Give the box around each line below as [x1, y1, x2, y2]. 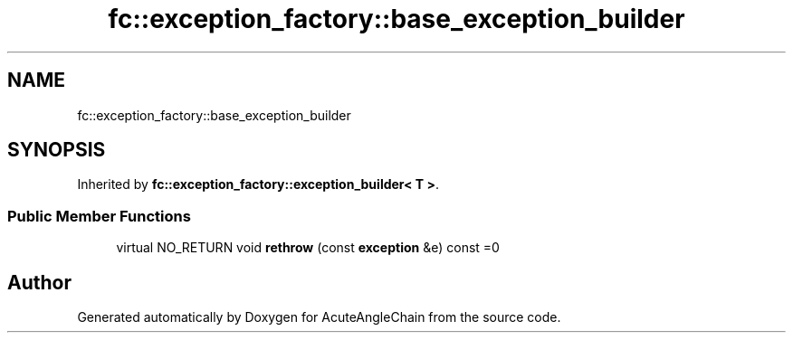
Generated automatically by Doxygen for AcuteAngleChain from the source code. [77, 309, 561, 326]
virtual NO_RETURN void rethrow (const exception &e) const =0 [116, 240, 500, 256]
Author [7, 270, 72, 294]
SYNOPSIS [7, 138, 106, 162]
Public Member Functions [7, 206, 191, 225]
